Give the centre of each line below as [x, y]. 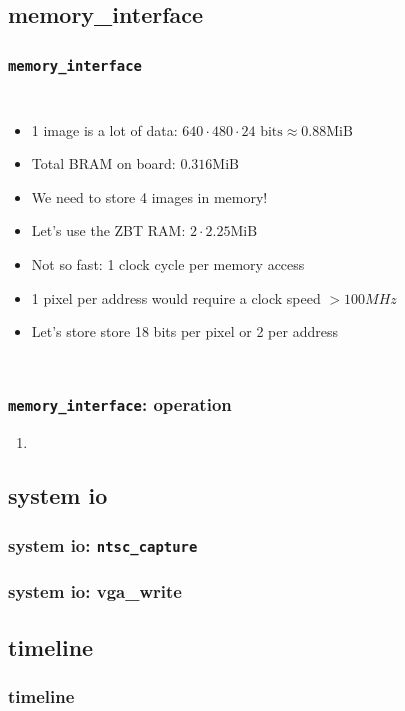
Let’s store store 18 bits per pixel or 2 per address [184, 331]
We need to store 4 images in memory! [149, 196]
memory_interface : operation [120, 403]
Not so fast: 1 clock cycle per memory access [168, 263]
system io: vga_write [95, 591]
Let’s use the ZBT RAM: [108, 230]
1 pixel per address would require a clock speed [176, 297]
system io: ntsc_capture [103, 544]
